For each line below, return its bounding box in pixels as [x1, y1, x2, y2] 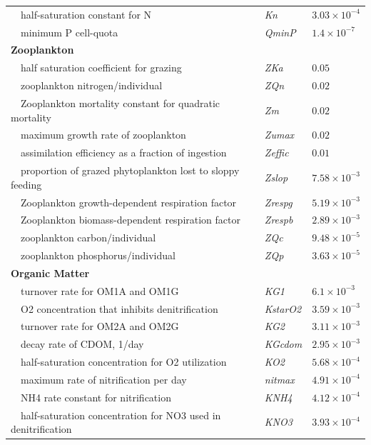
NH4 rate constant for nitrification [20, 389, 171, 404]
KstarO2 [264, 301, 302, 316]
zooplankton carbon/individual [20, 230, 156, 245]
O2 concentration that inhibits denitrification [20, 301, 218, 316]
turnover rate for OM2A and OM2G [20, 319, 179, 334]
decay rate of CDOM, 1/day [20, 336, 144, 351]
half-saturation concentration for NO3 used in [20, 407, 221, 422]
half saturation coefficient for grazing [20, 60, 182, 75]
